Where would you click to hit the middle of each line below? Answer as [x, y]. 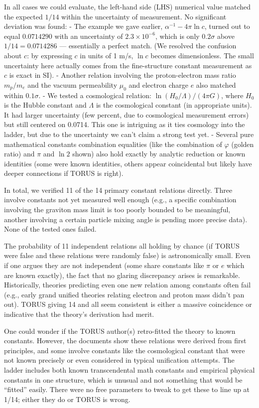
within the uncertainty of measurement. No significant [144, 16]
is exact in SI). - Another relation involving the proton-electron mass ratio [123, 75]
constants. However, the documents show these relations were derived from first [125, 340]
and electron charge [158, 84]
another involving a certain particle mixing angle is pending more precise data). [126, 219]
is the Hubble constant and [45, 105]
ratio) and [19, 154]
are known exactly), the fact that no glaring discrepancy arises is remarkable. [122, 275]
